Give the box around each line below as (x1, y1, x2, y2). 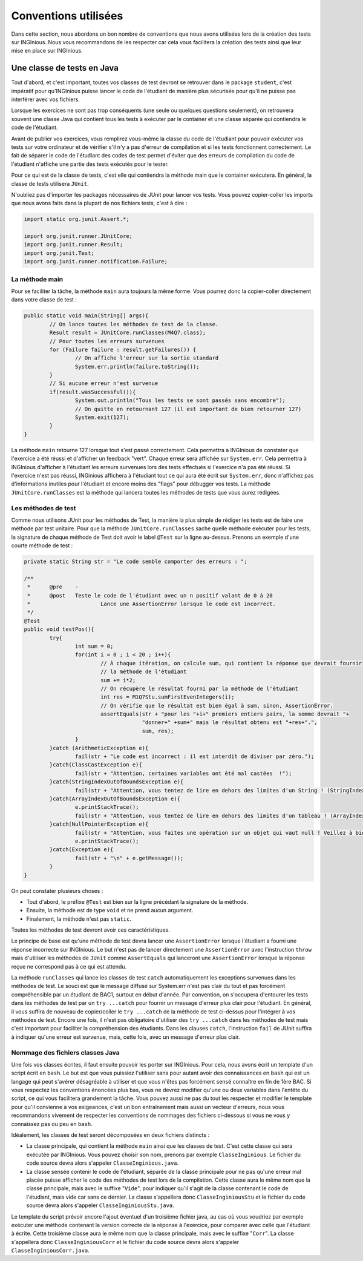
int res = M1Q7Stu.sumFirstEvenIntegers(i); (100, 694, 235, 700)
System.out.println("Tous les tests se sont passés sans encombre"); (74, 397, 286, 404)
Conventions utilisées (11, 9, 123, 22)
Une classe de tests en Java (11, 63, 119, 73)
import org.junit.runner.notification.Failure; (24, 258, 168, 265)
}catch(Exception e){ (49, 846, 114, 853)
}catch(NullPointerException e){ (49, 821, 149, 828)
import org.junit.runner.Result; (24, 241, 123, 248)
